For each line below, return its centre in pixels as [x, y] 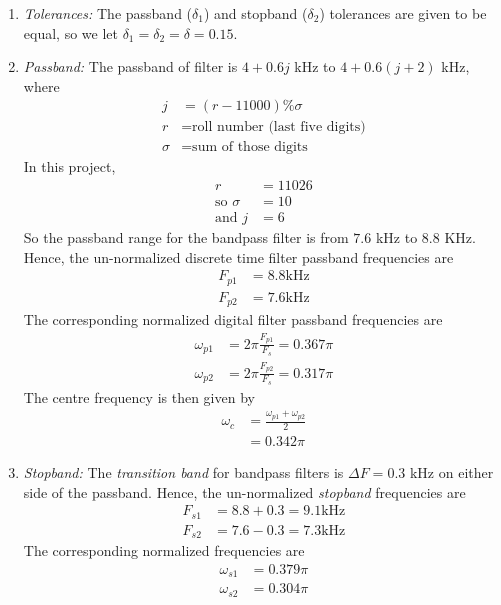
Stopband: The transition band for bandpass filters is [183, 472]
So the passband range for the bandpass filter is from [186, 237]
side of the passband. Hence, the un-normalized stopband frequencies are [244, 491]
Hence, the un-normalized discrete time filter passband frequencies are [238, 256]
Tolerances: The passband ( [108, 13]
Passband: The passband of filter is [130, 66]
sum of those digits [250, 147]
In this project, [69, 166]
